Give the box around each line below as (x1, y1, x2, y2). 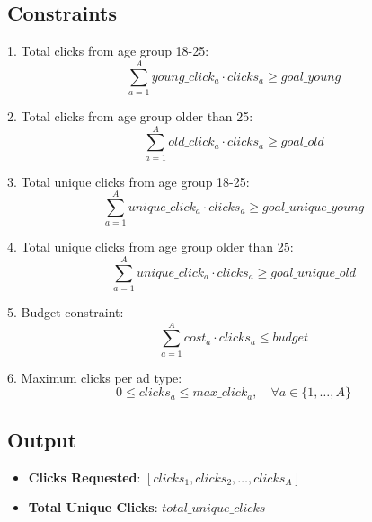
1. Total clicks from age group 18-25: (7, 41, 209, 60)
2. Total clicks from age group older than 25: (7, 106, 253, 125)
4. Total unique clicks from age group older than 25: (7, 237, 294, 256)
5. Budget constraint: (7, 303, 124, 322)
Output (7, 425, 77, 453)
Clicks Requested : (28, 467, 141, 486)
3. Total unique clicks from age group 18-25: (7, 172, 250, 190)
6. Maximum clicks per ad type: (7, 367, 182, 386)
